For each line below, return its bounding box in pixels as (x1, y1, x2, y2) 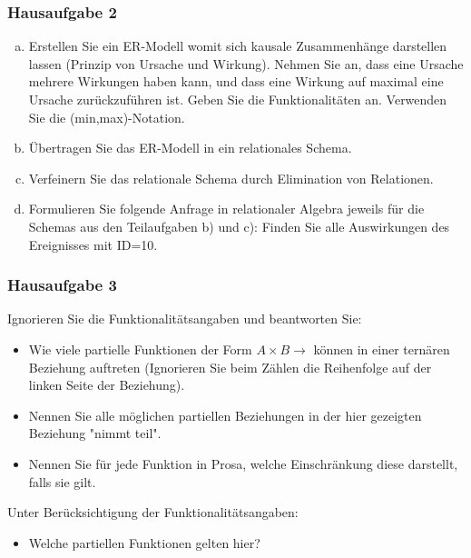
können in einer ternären (313, 339, 450, 358)
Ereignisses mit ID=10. (28, 234, 158, 254)
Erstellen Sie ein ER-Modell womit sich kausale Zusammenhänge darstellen (28, 36, 447, 55)
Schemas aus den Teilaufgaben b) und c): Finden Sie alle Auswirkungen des (28, 216, 450, 235)
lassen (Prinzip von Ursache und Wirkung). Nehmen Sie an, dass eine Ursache (28, 54, 464, 73)
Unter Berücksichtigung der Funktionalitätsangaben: (7, 503, 299, 522)
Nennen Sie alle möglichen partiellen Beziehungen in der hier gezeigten (28, 405, 422, 424)
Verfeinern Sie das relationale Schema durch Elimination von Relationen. (28, 168, 434, 187)
